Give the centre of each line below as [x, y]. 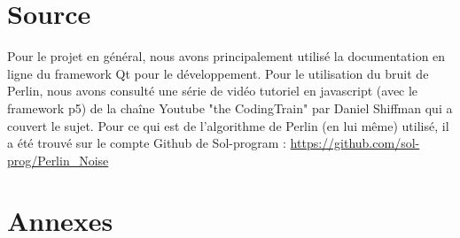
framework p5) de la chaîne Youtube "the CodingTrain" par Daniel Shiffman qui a [230, 107]
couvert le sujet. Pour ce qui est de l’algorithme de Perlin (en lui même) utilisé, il [228, 125]
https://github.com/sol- [355, 143]
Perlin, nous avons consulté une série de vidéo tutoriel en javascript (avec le [213, 91]
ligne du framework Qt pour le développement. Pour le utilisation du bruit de [218, 73]
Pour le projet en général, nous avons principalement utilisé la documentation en [226, 56]
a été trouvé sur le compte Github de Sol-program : [147, 143]
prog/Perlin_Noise [58, 160]
